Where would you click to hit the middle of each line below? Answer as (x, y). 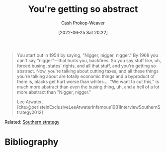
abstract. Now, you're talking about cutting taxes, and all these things (88, 71)
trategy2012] (30, 112)
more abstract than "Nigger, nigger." (54, 92)
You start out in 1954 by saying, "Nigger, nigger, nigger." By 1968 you (87, 55)
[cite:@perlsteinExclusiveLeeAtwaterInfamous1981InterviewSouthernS (88, 107)
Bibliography (32, 142)
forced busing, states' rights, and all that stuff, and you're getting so (86, 66)
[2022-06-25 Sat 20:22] (83, 32)
